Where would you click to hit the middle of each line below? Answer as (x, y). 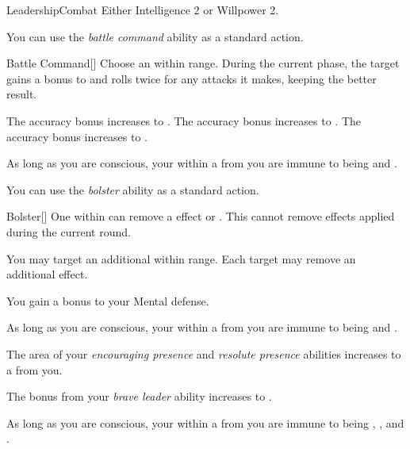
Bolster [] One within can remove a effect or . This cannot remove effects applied (201, 216)
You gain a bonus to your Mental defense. (108, 300)
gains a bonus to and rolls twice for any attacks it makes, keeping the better (192, 78)
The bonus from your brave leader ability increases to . (139, 396)
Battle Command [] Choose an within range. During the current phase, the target (203, 63)
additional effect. (47, 274)
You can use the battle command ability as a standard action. (155, 36)
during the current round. (69, 231)
